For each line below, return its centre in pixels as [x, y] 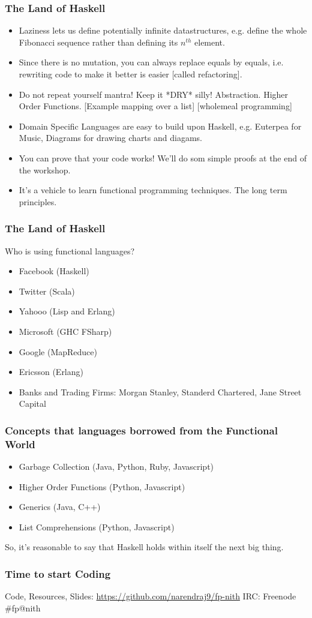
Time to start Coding [58, 573]
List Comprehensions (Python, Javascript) [97, 526]
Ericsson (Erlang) [51, 372]
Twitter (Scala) [47, 291]
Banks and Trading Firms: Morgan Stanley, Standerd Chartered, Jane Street [160, 391]
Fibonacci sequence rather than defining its [98, 42]
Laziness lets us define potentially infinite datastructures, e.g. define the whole [163, 30]
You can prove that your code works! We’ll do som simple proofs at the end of [163, 157]
